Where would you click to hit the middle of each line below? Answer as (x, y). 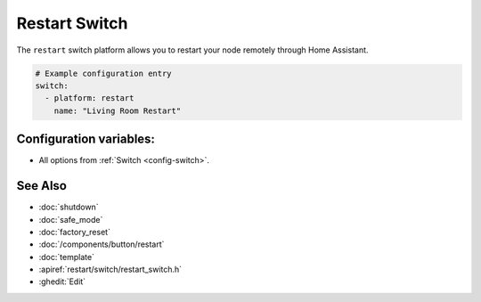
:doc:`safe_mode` (71, 219)
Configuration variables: (86, 139)
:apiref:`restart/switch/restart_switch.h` (110, 269)
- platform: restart (90, 98)
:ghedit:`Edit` (62, 282)
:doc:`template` (67, 257)
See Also (41, 186)
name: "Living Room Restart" (118, 110)
